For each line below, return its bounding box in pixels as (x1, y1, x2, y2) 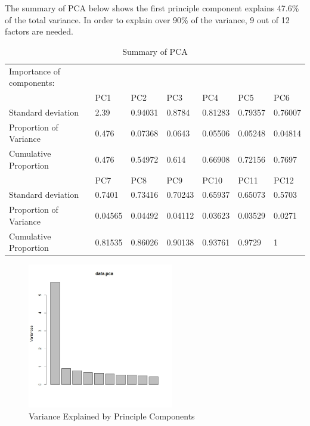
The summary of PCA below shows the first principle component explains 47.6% (5, 2, 299, 14)
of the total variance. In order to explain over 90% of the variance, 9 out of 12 (5, 13, 290, 26)
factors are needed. (5, 25, 73, 38)
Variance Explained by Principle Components (29, 409, 195, 422)
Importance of (9, 64, 60, 77)
